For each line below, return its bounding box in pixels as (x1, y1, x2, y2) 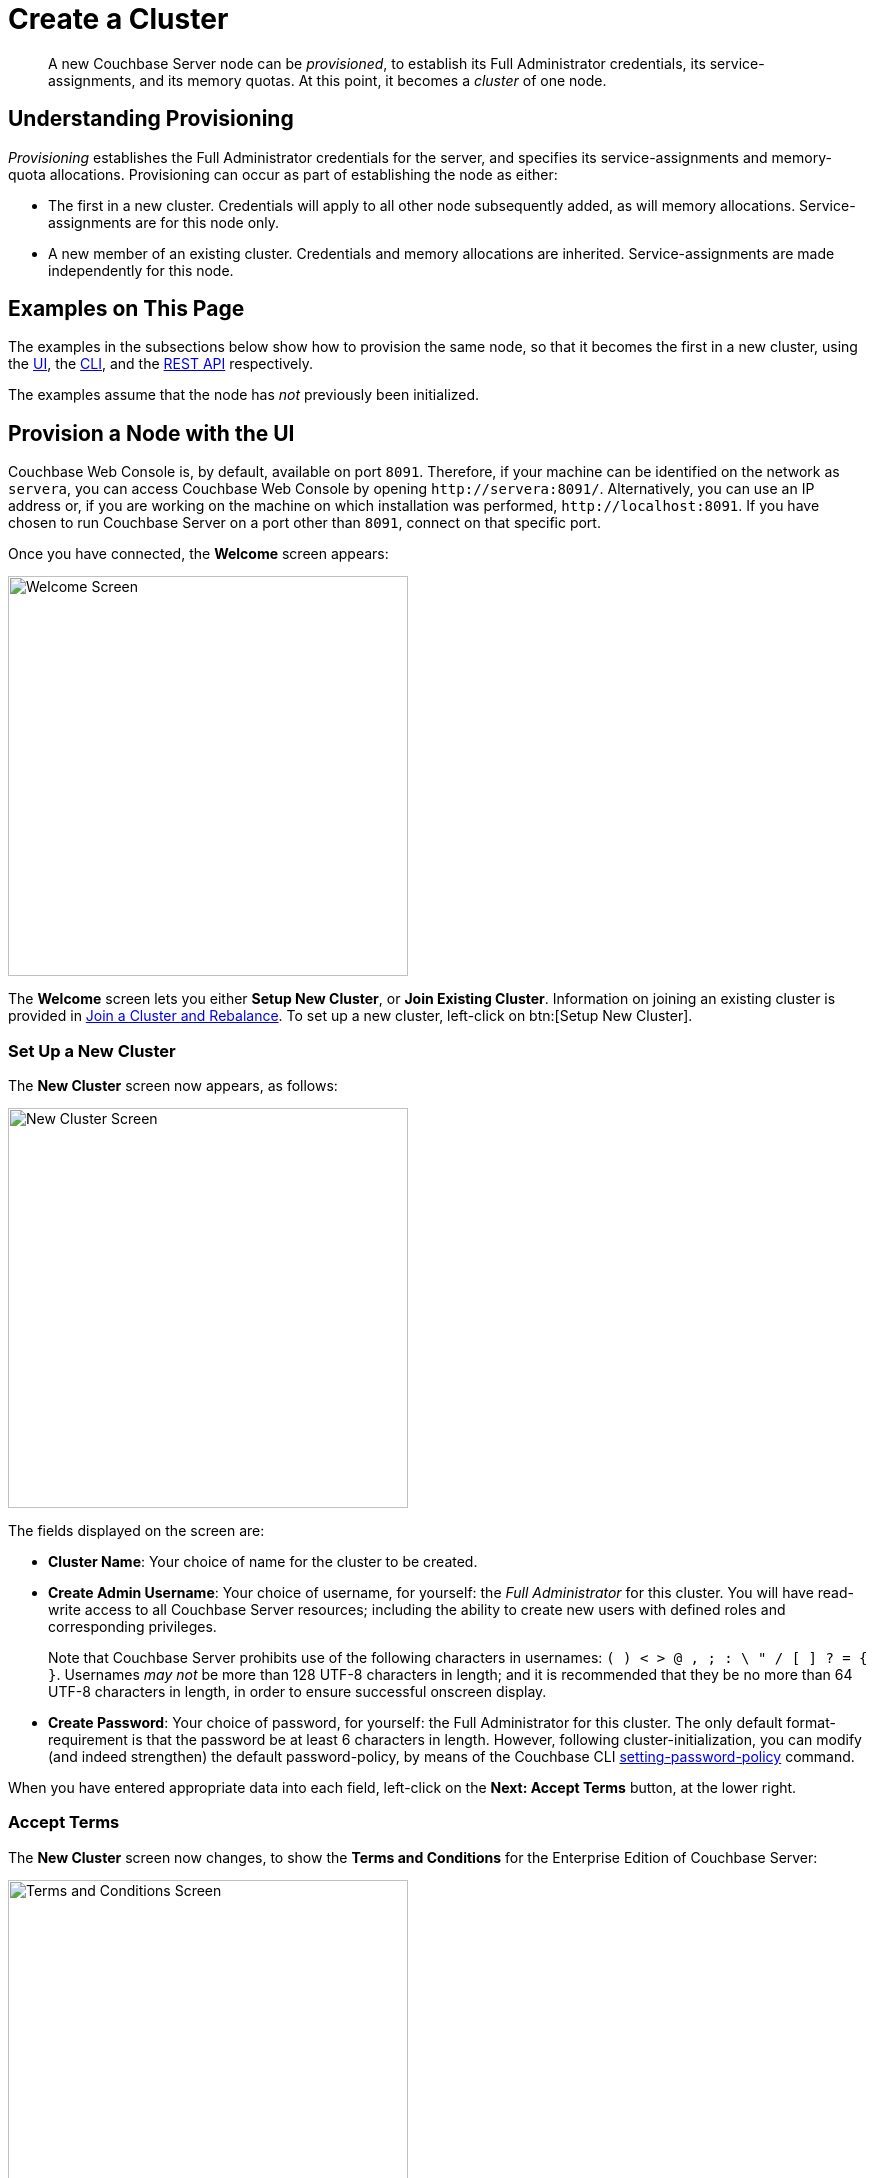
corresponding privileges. (48, 1618, 217, 1636)
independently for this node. (48, 261, 234, 279)
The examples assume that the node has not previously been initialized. (8, 386, 480, 404)
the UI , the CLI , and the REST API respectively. (8, 355, 313, 373)
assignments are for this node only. (48, 213, 280, 231)
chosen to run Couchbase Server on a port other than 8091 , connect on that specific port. (8, 514, 601, 532)
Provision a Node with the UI (8, 420, 295, 446)
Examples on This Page (8, 296, 245, 322)
